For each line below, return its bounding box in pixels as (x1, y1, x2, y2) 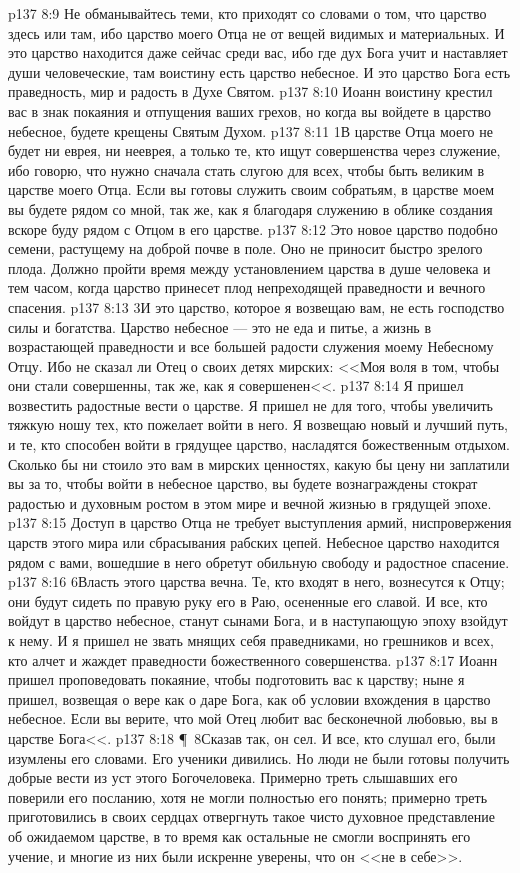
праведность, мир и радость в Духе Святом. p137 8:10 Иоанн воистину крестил (8, 81, 493, 102)
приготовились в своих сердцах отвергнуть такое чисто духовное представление (8, 806, 496, 827)
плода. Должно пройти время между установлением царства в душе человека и (8, 257, 491, 278)
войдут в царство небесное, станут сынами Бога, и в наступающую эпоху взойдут (8, 610, 508, 631)
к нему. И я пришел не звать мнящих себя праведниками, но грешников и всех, (8, 630, 494, 650)
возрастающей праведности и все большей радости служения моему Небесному (8, 336, 494, 357)
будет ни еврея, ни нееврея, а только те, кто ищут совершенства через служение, (8, 140, 501, 161)
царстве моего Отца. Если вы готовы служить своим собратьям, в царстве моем (8, 179, 495, 200)
